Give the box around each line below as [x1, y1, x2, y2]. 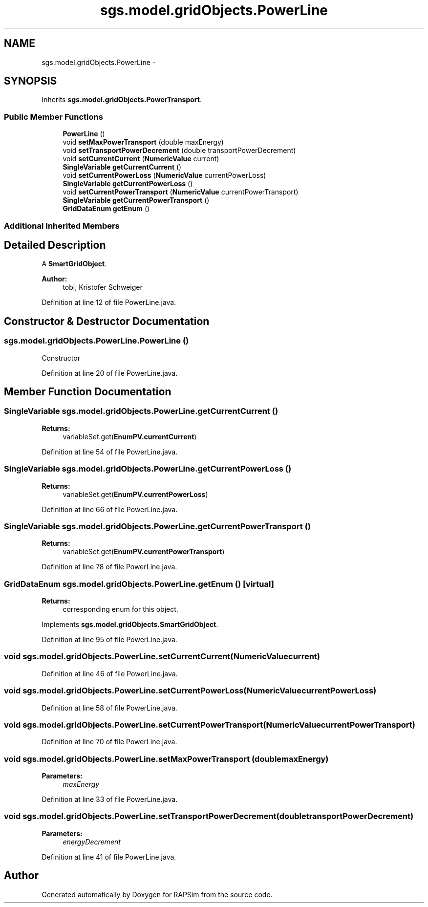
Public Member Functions [4, 111, 103, 122]
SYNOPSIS [4, 75, 57, 87]
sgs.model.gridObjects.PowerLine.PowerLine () [4, 336, 189, 346]
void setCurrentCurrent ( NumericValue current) [63, 154, 219, 163]
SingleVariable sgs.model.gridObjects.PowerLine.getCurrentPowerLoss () [4, 464, 292, 474]
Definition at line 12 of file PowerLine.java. [42, 298, 176, 307]
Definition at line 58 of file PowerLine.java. [42, 703, 177, 712]
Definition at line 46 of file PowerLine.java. [42, 669, 178, 678]
